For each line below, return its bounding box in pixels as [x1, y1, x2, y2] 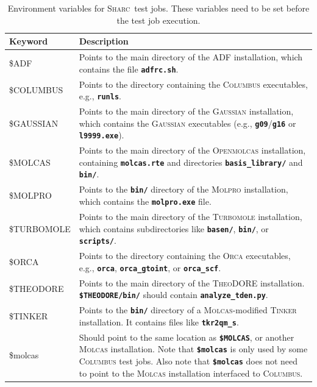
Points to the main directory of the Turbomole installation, [79, 210, 302, 222]
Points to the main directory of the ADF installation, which [79, 51, 303, 63]
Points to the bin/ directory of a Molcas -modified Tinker [79, 304, 297, 316]
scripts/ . [79, 234, 116, 247]
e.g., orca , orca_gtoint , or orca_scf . [79, 261, 221, 274]
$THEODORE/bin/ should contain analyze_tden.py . [79, 288, 268, 301]
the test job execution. [116, 13, 201, 26]
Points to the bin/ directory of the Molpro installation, [79, 183, 288, 196]
